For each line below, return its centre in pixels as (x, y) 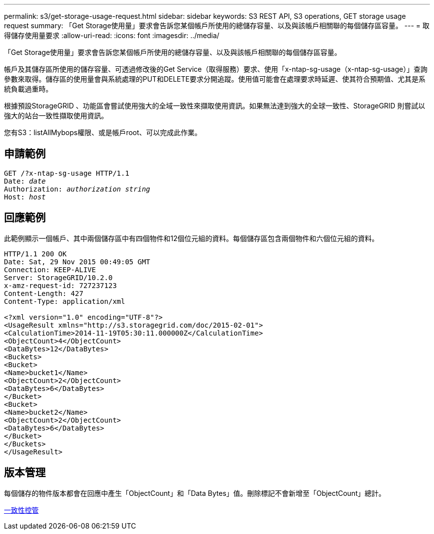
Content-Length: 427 (44, 293)
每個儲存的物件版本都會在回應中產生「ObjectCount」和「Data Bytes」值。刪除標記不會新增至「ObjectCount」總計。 (195, 493)
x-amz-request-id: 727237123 (60, 285)
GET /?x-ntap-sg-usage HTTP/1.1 (67, 173)
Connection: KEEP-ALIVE (50, 269)
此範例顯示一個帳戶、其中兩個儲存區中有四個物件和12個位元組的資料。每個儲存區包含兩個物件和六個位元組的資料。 (191, 238)
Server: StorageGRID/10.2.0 (58, 277)
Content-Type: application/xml (65, 301)
